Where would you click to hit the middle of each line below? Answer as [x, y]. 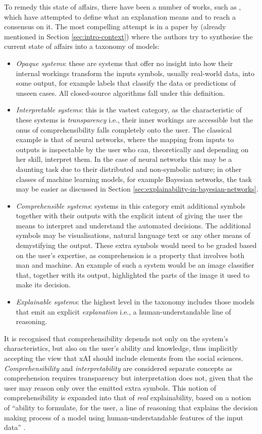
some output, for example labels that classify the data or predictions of [126, 83]
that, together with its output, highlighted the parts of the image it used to [133, 274]
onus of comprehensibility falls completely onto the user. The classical [124, 129]
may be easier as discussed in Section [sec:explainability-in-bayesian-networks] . [137, 189]
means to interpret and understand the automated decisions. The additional [133, 225]
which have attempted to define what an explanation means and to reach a [120, 16]
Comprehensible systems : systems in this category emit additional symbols [131, 205]
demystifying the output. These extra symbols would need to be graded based [136, 245]
